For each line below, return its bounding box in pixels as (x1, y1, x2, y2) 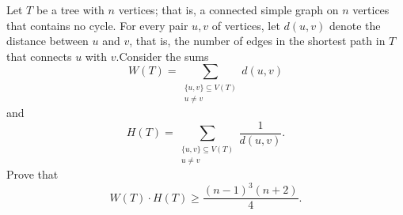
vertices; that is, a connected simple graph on (118, 2, 339, 17)
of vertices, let (211, 17, 280, 33)
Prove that (6, 166, 59, 183)
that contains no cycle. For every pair (6, 17, 188, 33)
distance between (6, 32, 89, 49)
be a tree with (36, 2, 105, 17)
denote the (329, 17, 381, 33)
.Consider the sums (116, 47, 209, 64)
